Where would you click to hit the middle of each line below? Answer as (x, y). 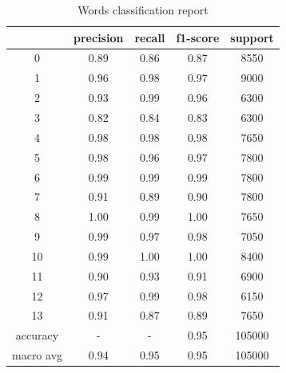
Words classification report (143, 10)
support (252, 37)
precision (99, 37)
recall (150, 37)
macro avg (38, 355)
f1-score (198, 37)
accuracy (37, 335)
